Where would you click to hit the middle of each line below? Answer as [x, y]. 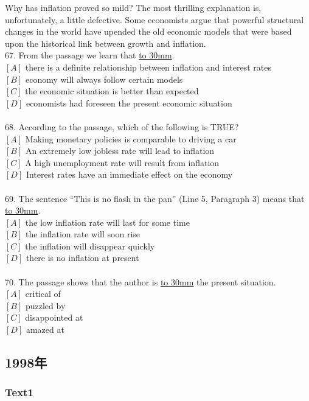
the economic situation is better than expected [112, 91]
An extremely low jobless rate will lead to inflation [120, 151]
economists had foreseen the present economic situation [129, 103]
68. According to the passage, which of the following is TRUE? [122, 126]
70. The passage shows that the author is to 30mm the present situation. [141, 281]
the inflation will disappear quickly [90, 246]
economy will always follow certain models [104, 79]
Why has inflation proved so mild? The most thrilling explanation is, [133, 7]
